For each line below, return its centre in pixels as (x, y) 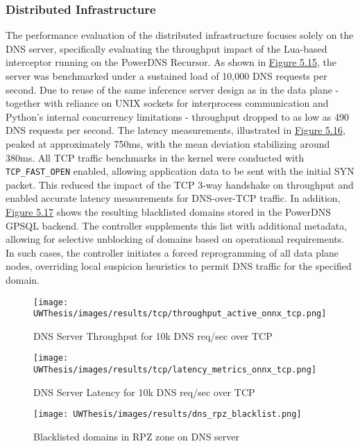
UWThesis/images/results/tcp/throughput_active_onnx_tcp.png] (180, 314)
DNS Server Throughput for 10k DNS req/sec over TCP (153, 335)
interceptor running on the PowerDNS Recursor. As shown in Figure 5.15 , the (171, 62)
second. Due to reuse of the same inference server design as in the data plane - (172, 89)
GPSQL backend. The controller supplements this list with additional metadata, (177, 225)
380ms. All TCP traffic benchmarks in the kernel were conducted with (155, 157)
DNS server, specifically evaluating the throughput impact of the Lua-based (166, 48)
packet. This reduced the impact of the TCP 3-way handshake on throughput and (180, 184)
